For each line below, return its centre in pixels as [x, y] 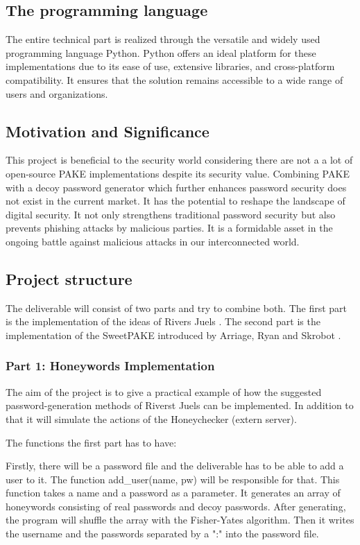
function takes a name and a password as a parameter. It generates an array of [173, 493]
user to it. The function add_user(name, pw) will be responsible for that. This [173, 479]
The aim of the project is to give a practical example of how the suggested [164, 391]
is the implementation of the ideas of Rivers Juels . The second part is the [163, 321]
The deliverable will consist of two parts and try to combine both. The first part [177, 308]
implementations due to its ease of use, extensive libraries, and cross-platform [170, 66]
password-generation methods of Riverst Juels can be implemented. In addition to [180, 405]
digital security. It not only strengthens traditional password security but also [171, 214]
